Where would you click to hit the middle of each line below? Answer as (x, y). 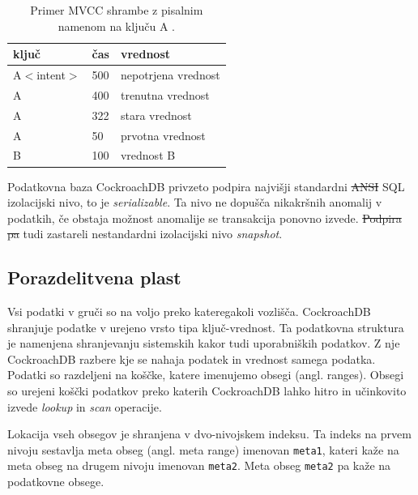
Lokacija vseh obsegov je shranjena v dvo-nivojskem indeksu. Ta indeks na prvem (209, 434)
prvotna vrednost (163, 135)
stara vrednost (156, 115)
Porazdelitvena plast (94, 277)
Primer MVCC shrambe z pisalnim (117, 10)
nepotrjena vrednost (170, 75)
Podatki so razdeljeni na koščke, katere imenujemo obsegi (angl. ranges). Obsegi (206, 375)
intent (51, 75)
